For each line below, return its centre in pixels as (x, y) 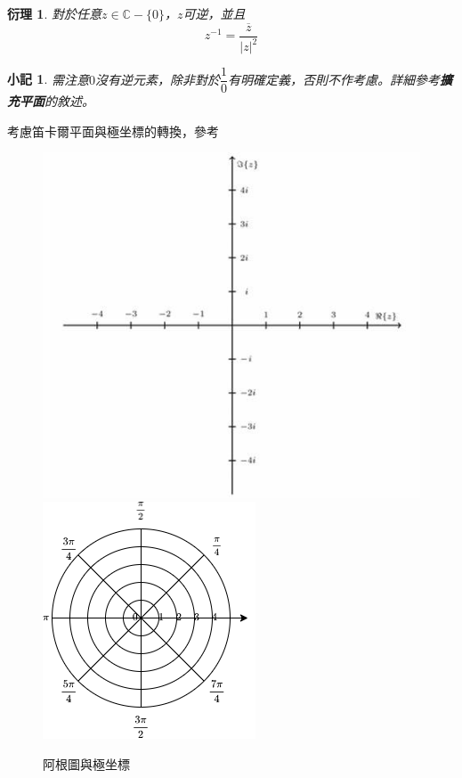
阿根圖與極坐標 (86, 763)
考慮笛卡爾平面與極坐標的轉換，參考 (113, 131)
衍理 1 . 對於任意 (54, 13)
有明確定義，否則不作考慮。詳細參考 (333, 79)
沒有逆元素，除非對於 (157, 79)
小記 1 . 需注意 (48, 79)
